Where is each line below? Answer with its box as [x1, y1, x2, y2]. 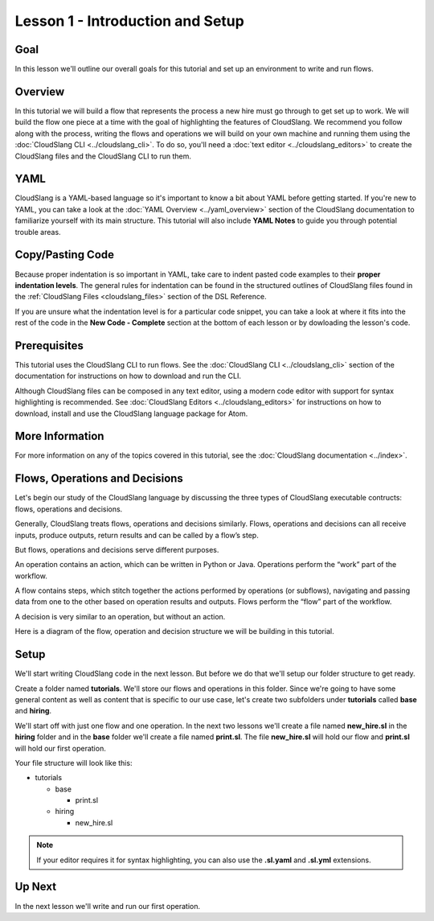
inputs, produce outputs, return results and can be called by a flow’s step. [14, 530, 259, 540]
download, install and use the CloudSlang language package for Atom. [14, 409, 248, 418]
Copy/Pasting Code [14, 248, 115, 261]
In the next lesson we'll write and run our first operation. [14, 901, 201, 911]
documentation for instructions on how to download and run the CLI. [14, 371, 241, 381]
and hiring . [14, 706, 52, 716]
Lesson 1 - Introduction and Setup [14, 12, 244, 30]
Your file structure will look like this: [14, 758, 133, 767]
